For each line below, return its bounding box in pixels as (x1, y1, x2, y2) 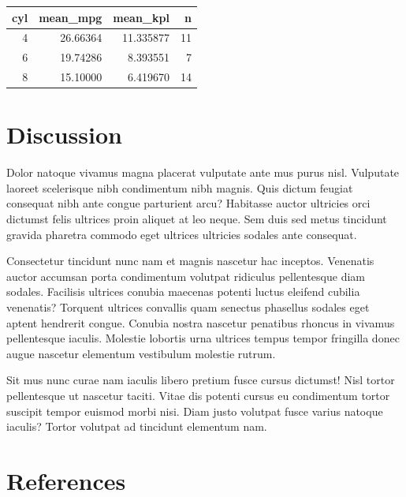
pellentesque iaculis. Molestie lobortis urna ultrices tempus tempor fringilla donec (6, 330, 400, 346)
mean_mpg (39, 9, 102, 25)
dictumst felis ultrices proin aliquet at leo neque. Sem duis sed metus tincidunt (6, 211, 387, 227)
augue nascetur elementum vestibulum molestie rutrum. (6, 345, 276, 361)
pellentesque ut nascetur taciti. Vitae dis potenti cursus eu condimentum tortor (6, 387, 390, 403)
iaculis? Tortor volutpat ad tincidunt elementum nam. (6, 418, 267, 435)
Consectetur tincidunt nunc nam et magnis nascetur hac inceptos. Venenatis (6, 252, 374, 269)
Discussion (6, 118, 122, 151)
